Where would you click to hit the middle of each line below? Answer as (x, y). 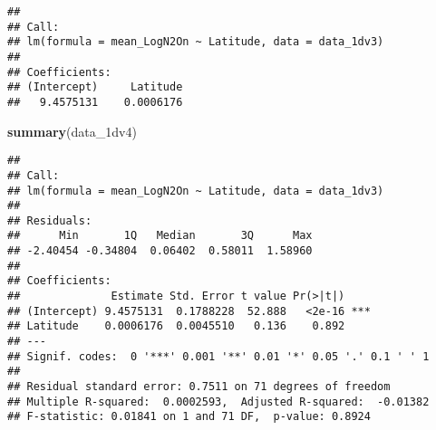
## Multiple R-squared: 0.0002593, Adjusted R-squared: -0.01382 (218, 401)
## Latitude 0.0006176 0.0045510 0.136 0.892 (176, 326)
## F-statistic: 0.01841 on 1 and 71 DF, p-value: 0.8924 (189, 417)
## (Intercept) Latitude (95, 87)
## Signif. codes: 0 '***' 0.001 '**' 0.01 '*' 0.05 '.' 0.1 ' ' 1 (218, 356)
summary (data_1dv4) (72, 131)
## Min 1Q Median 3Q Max (160, 236)
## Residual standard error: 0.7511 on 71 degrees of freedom (199, 387)
